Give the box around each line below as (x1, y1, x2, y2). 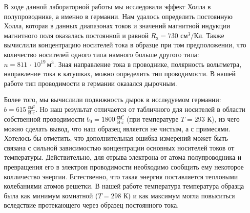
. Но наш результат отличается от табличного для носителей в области (35, 104, 246, 114)
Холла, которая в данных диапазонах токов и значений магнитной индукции (4, 21, 230, 31)
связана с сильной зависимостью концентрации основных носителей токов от (4, 142, 234, 152)
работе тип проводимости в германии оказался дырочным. (4, 78, 177, 88)
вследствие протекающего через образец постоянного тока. (4, 200, 179, 210)
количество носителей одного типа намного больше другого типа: (4, 49, 199, 59)
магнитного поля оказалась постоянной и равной (4, 30, 149, 40)
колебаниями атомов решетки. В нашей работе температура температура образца (4, 181, 244, 191)
